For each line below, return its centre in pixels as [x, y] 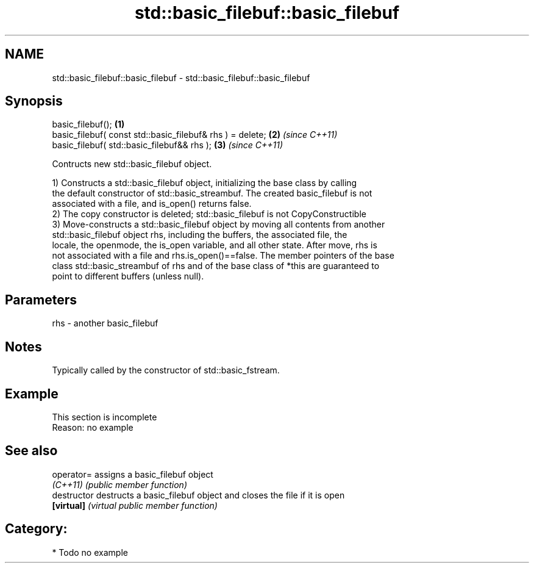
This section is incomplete [105, 417]
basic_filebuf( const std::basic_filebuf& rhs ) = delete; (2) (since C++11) [195, 135]
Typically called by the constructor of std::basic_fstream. [166, 370]
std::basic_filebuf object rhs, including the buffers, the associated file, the [200, 235]
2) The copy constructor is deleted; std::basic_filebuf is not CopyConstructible [209, 214]
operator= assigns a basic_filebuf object [133, 474]
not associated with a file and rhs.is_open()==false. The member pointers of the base [223, 256]
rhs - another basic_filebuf [105, 323]
